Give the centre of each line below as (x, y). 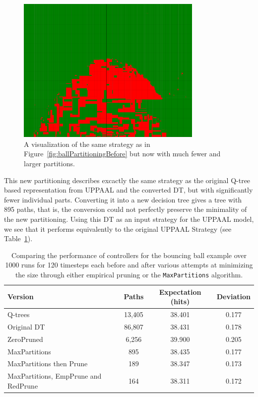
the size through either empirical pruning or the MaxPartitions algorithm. (129, 275)
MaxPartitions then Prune (48, 364)
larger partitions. (49, 164)
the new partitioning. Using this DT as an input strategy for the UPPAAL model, (129, 219)
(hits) (180, 301)
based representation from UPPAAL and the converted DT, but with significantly (129, 190)
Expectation (180, 292)
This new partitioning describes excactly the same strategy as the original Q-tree (127, 180)
